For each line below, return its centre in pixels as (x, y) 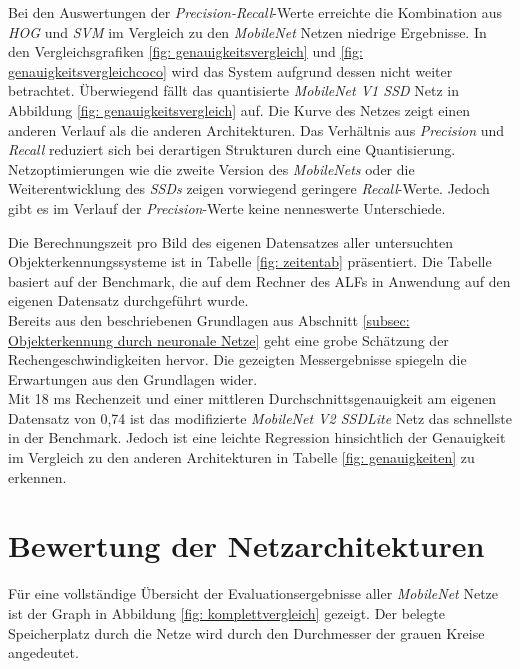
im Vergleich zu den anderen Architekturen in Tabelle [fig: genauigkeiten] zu (241, 457)
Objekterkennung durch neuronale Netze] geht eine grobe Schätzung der (228, 339)
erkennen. (37, 476)
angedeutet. (43, 652)
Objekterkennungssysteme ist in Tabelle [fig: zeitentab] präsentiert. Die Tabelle (250, 261)
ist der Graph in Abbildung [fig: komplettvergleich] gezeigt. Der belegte (226, 612)
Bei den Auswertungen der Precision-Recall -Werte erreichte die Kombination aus (255, 12)
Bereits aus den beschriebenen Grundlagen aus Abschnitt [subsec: (209, 319)
